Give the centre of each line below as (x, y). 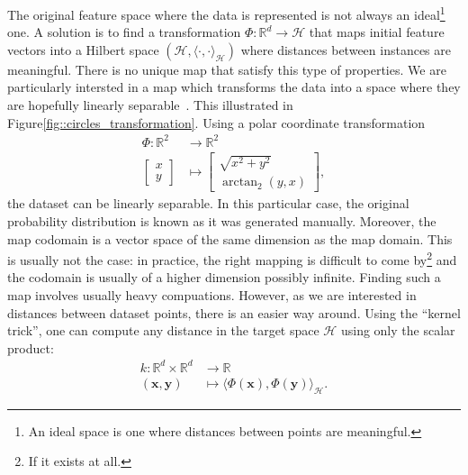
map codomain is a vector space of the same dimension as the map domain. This (230, 238)
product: (31, 347)
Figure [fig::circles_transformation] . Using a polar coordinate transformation (216, 122)
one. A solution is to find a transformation (124, 32)
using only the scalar (398, 330)
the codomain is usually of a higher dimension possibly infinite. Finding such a (224, 277)
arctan (240, 183)
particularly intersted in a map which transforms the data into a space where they (234, 87)
